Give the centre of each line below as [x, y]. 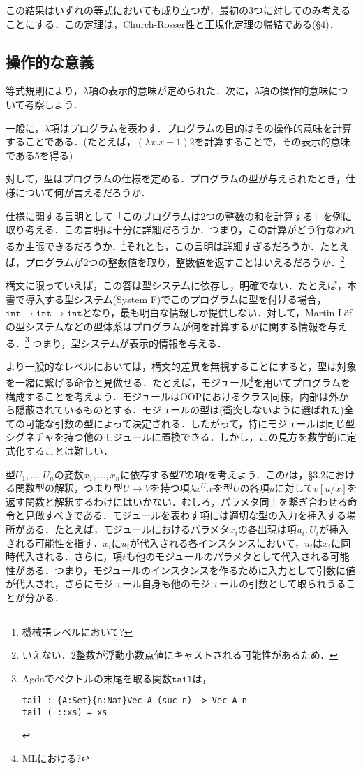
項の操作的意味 [294, 90]
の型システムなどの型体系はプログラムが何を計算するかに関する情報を [167, 327]
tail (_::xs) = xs [65, 713]
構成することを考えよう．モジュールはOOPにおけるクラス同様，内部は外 [172, 396]
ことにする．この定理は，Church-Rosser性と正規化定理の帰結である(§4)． [172, 23]
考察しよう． [54, 104]
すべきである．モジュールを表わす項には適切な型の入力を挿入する [195, 515]
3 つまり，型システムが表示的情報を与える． [126, 342]
